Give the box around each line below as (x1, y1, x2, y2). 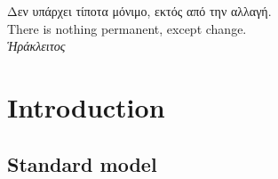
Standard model (7, 150, 157, 177)
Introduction (7, 88, 165, 125)
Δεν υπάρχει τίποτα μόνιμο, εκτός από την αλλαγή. (7, 2, 272, 20)
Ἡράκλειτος (7, 37, 66, 55)
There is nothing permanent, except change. (7, 19, 247, 37)
